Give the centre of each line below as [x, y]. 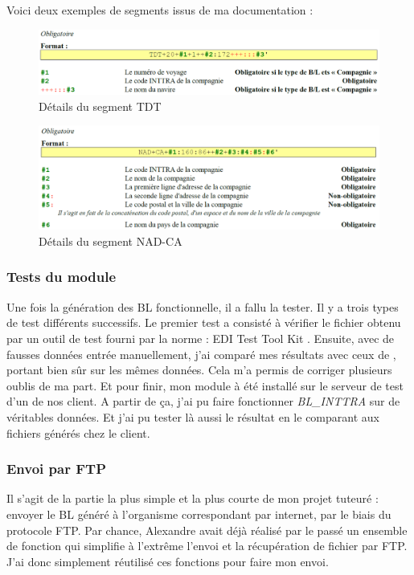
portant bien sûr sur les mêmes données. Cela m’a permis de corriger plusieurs [199, 370]
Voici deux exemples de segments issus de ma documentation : [160, 10]
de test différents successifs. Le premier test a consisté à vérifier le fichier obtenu [204, 322]
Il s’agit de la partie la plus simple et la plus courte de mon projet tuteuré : [193, 498]
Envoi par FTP [57, 469]
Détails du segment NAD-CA [111, 241]
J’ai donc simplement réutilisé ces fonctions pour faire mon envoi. [168, 561]
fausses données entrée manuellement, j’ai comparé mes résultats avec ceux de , [201, 354]
